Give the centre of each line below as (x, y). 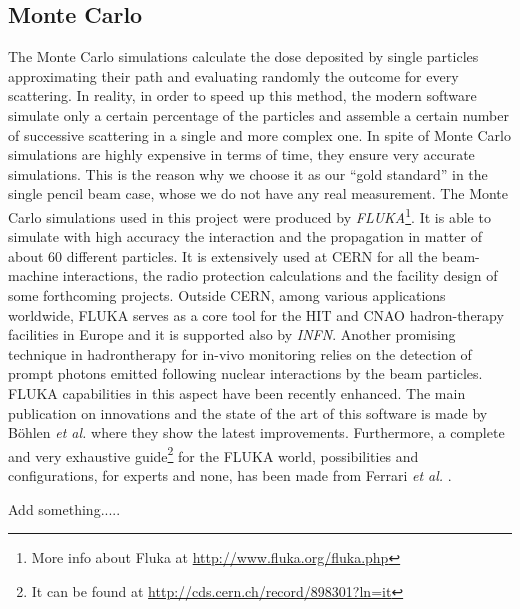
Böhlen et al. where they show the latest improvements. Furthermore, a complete (256, 432)
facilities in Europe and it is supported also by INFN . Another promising (232, 334)
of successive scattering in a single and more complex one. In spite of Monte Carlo (259, 134)
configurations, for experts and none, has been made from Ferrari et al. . (230, 474)
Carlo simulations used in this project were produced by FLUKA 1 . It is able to (249, 215)
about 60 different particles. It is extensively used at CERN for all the (223, 255)
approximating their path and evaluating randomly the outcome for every (233, 75)
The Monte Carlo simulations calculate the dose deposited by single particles (243, 56)
